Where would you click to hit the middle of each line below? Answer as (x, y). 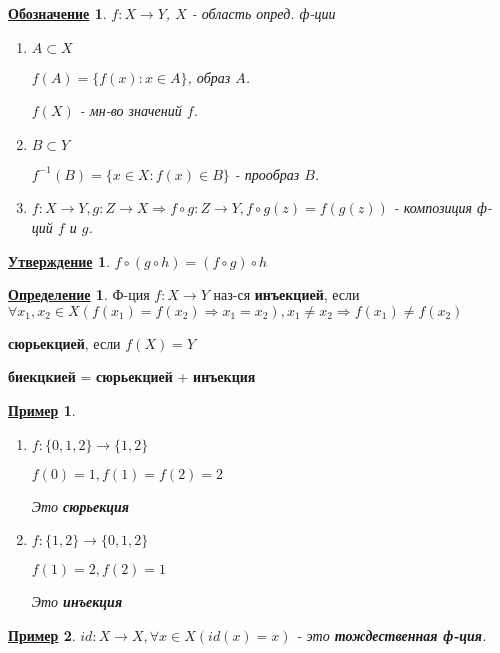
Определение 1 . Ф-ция (79, 294)
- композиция (432, 207)
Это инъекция (77, 601)
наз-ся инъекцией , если (286, 294)
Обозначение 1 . (57, 13)
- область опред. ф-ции (263, 13)
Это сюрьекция (80, 505)
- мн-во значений (130, 110)
